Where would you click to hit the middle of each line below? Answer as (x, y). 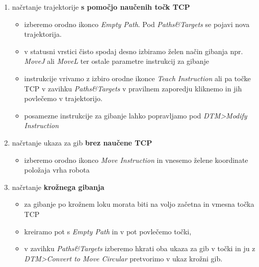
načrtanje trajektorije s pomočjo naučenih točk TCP (101, 7)
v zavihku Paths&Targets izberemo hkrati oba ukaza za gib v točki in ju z (140, 248)
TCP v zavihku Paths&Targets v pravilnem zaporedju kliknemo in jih (133, 88)
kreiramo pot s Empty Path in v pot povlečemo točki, (108, 231)
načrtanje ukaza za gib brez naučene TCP (82, 142)
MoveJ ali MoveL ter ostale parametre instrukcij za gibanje (117, 61)
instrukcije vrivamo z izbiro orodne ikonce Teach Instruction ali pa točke (137, 78)
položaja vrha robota (57, 170)
